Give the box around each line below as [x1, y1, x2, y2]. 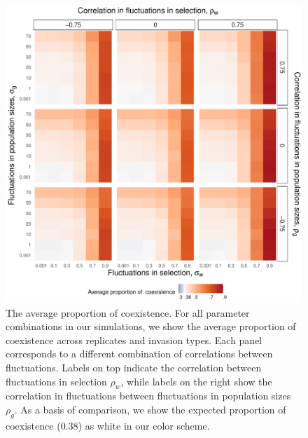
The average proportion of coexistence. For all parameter [6, 305, 250, 320]
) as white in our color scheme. [78, 418, 210, 432]
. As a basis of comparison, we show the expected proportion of [14, 402, 286, 416]
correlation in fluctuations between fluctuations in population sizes [6, 388, 291, 403]
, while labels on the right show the [120, 374, 272, 388]
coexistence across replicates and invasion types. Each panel [6, 332, 262, 347]
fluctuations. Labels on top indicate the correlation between [6, 360, 262, 374]
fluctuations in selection [6, 374, 107, 388]
